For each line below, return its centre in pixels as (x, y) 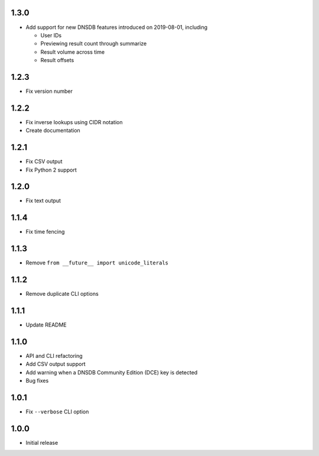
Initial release (42, 443)
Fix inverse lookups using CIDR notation (74, 122)
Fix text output (43, 200)
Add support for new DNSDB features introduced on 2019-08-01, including (117, 27)
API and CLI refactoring (54, 356)
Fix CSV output (44, 161)
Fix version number (49, 91)
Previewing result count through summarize (94, 44)
